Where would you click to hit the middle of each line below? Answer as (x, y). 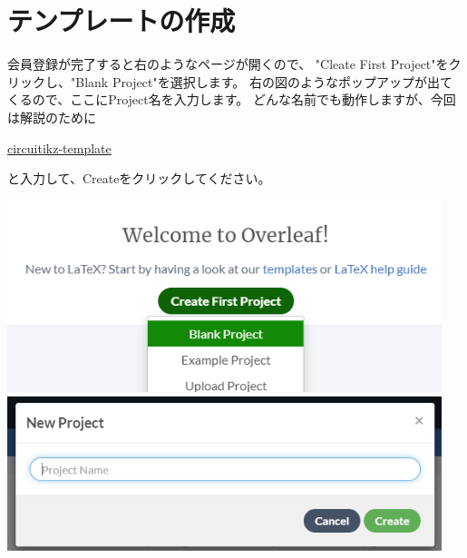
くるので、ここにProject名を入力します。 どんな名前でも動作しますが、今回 (232, 99)
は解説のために (52, 117)
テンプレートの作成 (122, 20)
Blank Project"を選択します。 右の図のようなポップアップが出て (264, 81)
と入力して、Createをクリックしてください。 (139, 178)
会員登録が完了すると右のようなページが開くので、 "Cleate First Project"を (228, 64)
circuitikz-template (59, 147)
